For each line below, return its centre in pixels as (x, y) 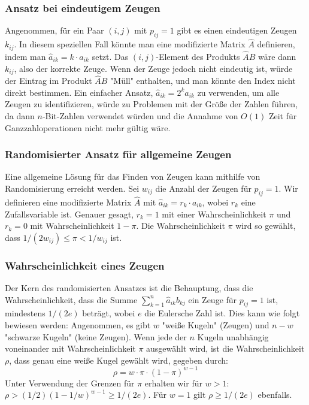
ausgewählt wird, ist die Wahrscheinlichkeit (225, 348)
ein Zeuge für (213, 299)
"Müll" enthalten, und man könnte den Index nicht (203, 81)
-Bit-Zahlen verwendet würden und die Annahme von (140, 115)
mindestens (25, 313)
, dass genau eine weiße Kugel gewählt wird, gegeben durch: (119, 360)
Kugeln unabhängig (233, 336)
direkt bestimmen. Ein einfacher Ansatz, (79, 92)
